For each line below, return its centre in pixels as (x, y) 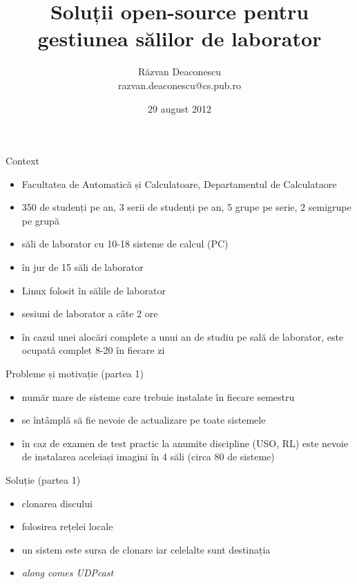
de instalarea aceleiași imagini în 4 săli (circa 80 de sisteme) (148, 456)
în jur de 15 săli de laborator (83, 267)
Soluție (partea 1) (43, 480)
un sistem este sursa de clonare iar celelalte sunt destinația (146, 549)
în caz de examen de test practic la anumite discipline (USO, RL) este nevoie (185, 443)
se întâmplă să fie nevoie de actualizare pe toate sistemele (144, 420)
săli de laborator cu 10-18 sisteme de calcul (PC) (125, 244)
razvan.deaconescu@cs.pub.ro (180, 85)
